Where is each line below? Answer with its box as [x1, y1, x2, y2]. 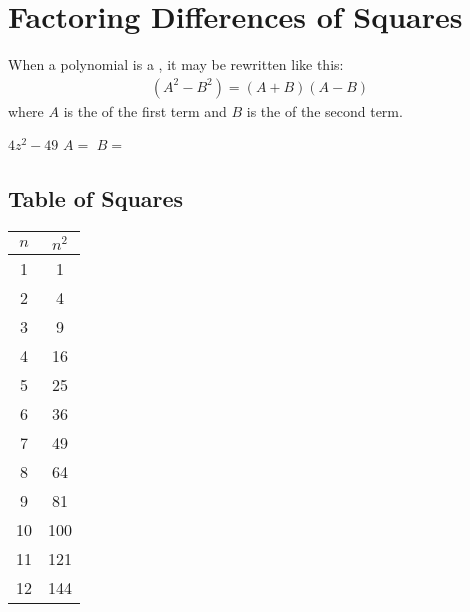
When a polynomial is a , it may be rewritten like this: [8, 54, 344, 75]
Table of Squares [8, 183, 184, 214]
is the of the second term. [246, 100, 403, 121]
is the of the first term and [63, 100, 227, 121]
